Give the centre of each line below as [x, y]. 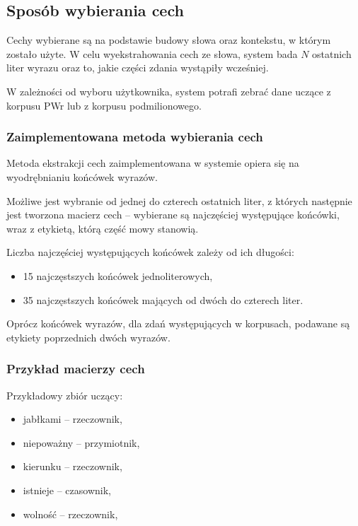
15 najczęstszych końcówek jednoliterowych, [118, 275]
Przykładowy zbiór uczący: [65, 395]
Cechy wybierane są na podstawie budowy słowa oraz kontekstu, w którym [169, 40]
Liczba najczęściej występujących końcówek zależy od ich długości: [150, 252]
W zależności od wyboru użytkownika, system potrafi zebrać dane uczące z [169, 91]
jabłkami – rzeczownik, [73, 419]
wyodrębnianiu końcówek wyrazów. [82, 176]
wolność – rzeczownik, [70, 514]
